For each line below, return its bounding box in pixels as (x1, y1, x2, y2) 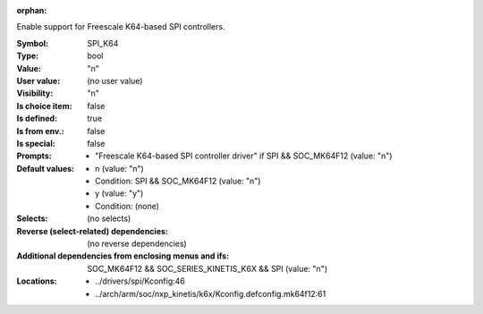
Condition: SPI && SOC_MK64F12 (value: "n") (95, 175, 261, 187)
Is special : (16, 138, 55, 149)
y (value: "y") (95, 188, 144, 199)
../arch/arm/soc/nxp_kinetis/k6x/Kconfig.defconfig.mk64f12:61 (95, 288, 326, 299)
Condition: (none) (95, 200, 160, 211)
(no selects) (87, 213, 131, 224)
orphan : (16, 5, 47, 15)
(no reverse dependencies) (87, 238, 187, 250)
